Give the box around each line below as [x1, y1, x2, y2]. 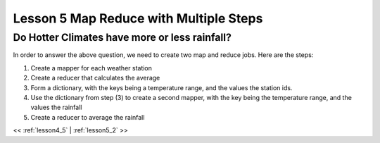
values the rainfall [30, 103, 82, 112]
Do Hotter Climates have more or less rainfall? [13, 31, 232, 44]
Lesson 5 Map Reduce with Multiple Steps [13, 11, 263, 26]
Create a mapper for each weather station [30, 63, 153, 72]
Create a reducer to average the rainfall [30, 113, 145, 121]
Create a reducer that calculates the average [30, 74, 160, 82]
